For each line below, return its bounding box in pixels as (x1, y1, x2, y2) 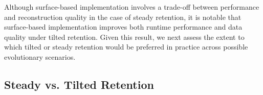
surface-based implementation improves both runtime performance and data (4, 21, 243, 32)
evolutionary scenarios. (4, 51, 76, 62)
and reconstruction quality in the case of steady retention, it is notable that (4, 11, 242, 22)
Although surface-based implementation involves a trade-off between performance (4, 2, 259, 12)
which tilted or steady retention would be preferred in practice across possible (4, 41, 248, 52)
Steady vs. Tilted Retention (4, 76, 154, 92)
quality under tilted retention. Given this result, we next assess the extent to (4, 31, 245, 42)
